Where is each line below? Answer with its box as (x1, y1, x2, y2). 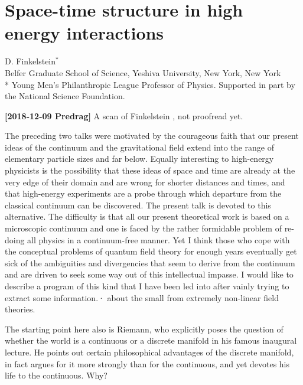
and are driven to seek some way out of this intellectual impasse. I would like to (5, 268, 294, 280)
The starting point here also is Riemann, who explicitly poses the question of (5, 322, 284, 335)
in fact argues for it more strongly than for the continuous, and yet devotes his (5, 357, 290, 370)
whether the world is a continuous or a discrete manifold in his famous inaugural (5, 334, 297, 347)
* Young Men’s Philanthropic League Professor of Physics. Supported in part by (5, 78, 295, 90)
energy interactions (5, 21, 164, 45)
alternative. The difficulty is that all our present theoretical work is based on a (5, 210, 289, 223)
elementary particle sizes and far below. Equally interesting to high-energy (5, 152, 274, 165)
